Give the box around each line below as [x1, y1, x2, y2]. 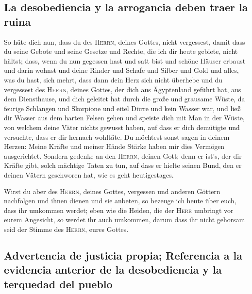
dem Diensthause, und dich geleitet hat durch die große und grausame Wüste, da [4, 94, 245, 104]
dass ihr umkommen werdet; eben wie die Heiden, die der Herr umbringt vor [4, 205, 234, 215]
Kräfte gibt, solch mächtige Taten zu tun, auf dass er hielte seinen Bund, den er [4, 160, 242, 170]
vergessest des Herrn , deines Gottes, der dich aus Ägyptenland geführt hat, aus [4, 84, 241, 94]
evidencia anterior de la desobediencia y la [4, 262, 222, 277]
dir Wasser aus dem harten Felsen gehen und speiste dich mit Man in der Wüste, [4, 113, 245, 123]
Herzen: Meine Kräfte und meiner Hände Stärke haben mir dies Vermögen [4, 141, 225, 151]
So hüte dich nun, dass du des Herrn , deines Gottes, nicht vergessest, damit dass [4, 36, 245, 47]
